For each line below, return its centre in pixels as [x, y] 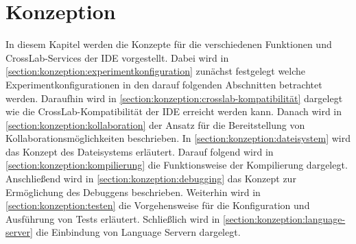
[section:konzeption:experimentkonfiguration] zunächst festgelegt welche [156, 71]
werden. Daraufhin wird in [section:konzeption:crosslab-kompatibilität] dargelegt [174, 98]
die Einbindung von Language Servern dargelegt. [138, 232]
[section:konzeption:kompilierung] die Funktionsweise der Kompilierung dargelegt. [177, 165]
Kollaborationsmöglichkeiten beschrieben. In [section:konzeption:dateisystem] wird [178, 138]
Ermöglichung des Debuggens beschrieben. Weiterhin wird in [133, 192]
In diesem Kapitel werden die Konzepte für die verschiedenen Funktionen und [169, 44]
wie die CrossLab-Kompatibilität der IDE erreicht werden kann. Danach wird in [174, 111]
